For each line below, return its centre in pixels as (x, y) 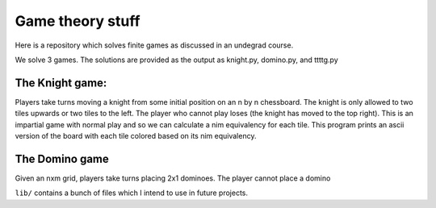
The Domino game (62, 158)
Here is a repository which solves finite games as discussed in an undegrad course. (154, 45)
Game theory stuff (78, 21)
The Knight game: (61, 83)
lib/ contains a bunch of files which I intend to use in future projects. (132, 193)
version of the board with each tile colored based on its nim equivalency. (136, 136)
